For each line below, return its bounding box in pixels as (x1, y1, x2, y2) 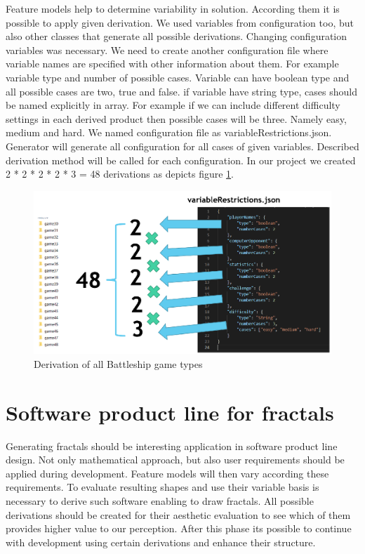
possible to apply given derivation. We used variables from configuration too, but (6, 15, 354, 29)
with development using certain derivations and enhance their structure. (6, 534, 316, 549)
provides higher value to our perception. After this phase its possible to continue (6, 521, 352, 536)
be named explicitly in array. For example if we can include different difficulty (6, 98, 340, 112)
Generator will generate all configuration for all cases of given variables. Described (6, 138, 359, 153)
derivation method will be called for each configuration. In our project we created (6, 152, 356, 167)
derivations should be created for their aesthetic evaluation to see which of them (6, 507, 351, 522)
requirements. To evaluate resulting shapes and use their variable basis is (6, 480, 319, 494)
